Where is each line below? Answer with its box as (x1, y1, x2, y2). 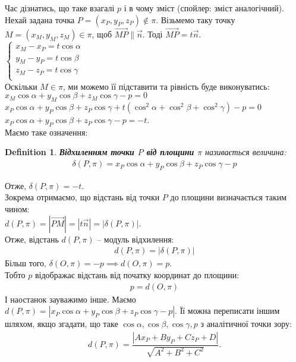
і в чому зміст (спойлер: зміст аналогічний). (124, 2, 284, 14)
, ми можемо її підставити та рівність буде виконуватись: (63, 80, 270, 92)
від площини (146, 146, 194, 158)
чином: (5, 203, 30, 215)
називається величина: (205, 146, 286, 158)
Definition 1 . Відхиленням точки (5, 146, 134, 158)
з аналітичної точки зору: (200, 317, 292, 330)
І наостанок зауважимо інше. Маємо (5, 292, 136, 305)
